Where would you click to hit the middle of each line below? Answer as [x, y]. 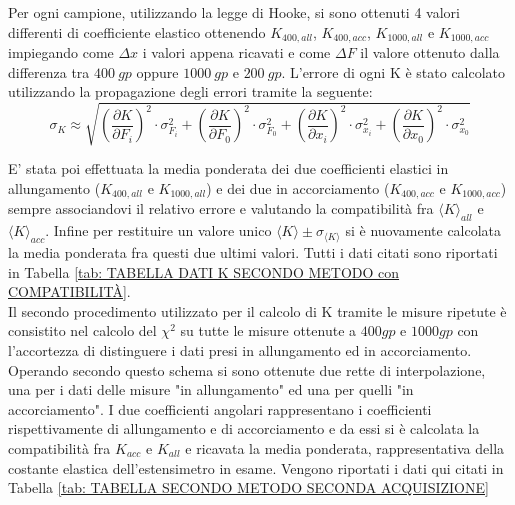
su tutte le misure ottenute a [268, 330]
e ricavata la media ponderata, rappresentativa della [345, 447]
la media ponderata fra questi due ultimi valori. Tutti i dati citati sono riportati [253, 252]
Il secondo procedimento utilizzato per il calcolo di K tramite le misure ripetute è [257, 310]
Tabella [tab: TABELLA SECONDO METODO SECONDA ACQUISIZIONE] [248, 487]
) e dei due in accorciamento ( [298, 187]
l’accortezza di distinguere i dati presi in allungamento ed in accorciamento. [240, 349]
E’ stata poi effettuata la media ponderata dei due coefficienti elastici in [228, 168]
